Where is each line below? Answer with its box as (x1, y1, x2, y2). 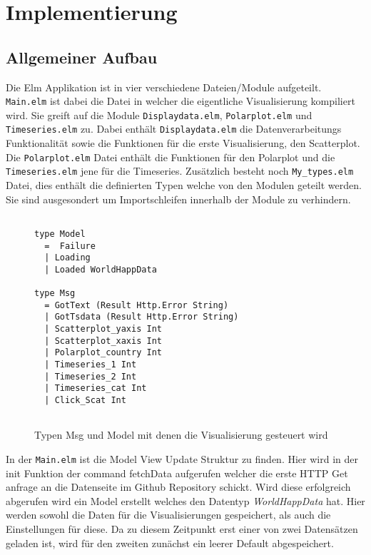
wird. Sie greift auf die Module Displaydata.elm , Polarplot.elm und (6, 107, 312, 122)
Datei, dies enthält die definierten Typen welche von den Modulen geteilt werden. (6, 178, 362, 193)
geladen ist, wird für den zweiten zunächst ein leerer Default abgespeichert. (6, 535, 334, 550)
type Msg (34, 288, 76, 299)
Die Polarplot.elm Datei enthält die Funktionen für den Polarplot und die (6, 149, 335, 164)
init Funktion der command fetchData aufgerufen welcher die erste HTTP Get (6, 465, 348, 480)
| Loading (44, 253, 91, 263)
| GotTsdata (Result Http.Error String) (44, 312, 239, 322)
